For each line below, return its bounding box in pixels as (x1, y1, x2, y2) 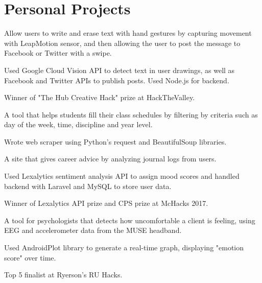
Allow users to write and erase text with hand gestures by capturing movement (4, 28, 252, 38)
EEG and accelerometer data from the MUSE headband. (4, 225, 182, 235)
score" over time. (4, 252, 56, 263)
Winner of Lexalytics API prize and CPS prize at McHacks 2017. (4, 198, 208, 208)
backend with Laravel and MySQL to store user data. (4, 180, 172, 191)
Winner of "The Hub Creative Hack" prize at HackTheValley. (4, 92, 195, 103)
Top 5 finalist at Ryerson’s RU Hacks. (4, 269, 123, 280)
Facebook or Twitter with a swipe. (4, 48, 112, 58)
